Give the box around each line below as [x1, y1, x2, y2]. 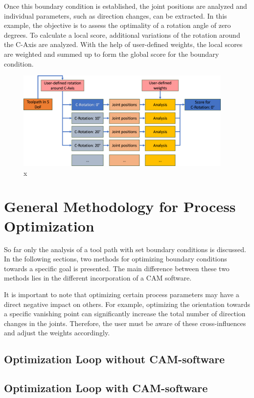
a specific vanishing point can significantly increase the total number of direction [4, 308, 246, 319]
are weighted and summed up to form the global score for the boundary [4, 48, 219, 59]
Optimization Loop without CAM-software [4, 351, 225, 367]
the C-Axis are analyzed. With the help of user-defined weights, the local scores [4, 39, 243, 49]
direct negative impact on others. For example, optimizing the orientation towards [4, 299, 250, 309]
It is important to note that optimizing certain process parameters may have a [4, 289, 239, 299]
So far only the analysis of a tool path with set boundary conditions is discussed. [4, 244, 247, 254]
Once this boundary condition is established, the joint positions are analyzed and [4, 1, 247, 11]
